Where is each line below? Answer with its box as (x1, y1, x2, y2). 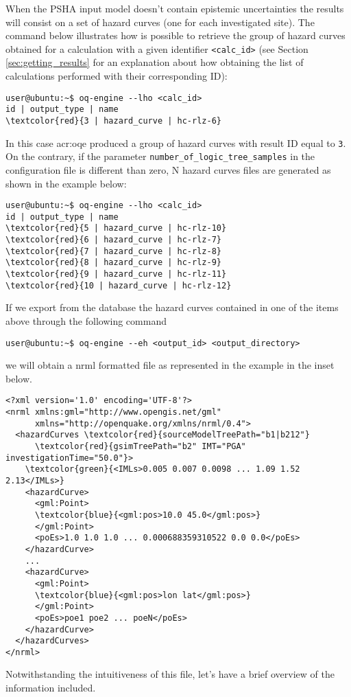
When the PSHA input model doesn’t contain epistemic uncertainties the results (5, 1, 344, 15)
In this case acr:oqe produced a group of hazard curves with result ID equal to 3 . (5, 135, 346, 150)
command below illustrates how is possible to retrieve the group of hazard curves (5, 28, 346, 43)
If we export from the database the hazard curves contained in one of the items (5, 300, 339, 315)
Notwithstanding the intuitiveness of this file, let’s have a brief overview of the (5, 667, 335, 681)
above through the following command (5, 313, 167, 328)
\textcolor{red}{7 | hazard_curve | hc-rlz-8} (5, 246, 221, 256)
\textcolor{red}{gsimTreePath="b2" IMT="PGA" (34, 442, 246, 451)
